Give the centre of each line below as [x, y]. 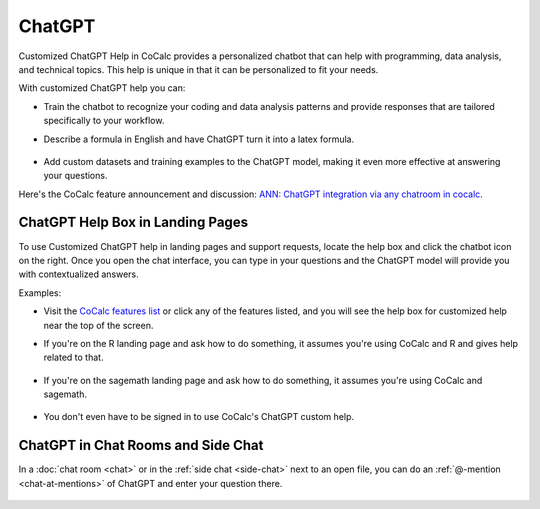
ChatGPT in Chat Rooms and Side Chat [141, 445]
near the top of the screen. [98, 325]
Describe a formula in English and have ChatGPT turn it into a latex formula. [199, 139]
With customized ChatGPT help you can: [102, 88]
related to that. [73, 357]
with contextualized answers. [78, 274]
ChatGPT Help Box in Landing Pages [133, 222]
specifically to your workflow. [104, 121]
